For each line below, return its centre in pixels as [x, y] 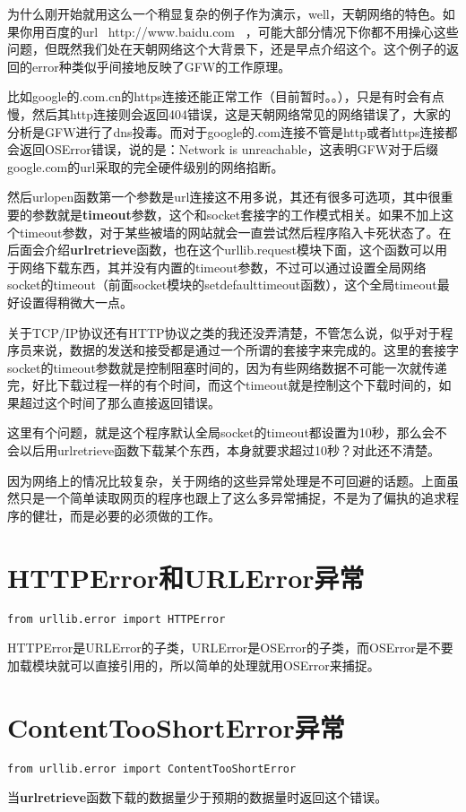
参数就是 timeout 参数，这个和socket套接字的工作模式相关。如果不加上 [237, 214]
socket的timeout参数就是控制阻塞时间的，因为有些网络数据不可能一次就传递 [227, 367]
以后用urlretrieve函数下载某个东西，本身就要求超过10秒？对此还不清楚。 [230, 450]
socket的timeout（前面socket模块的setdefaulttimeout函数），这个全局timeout [222, 285]
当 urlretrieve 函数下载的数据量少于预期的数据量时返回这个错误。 [198, 797]
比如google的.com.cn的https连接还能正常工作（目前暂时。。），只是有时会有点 [226, 96]
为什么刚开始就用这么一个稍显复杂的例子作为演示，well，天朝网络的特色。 [225, 13]
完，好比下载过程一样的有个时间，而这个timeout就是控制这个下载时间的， [223, 385]
